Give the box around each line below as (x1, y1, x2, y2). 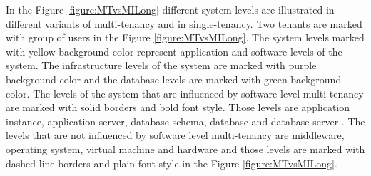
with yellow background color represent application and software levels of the (6, 43, 342, 58)
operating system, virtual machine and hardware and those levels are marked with (6, 141, 365, 156)
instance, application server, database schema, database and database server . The (6, 113, 365, 128)
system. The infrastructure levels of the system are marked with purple (6, 58, 317, 73)
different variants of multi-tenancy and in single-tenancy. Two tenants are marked (6, 16, 362, 31)
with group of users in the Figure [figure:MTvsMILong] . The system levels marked (6, 30, 365, 45)
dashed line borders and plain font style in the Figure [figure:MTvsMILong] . (6, 155, 337, 170)
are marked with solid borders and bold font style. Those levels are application (6, 100, 350, 115)
